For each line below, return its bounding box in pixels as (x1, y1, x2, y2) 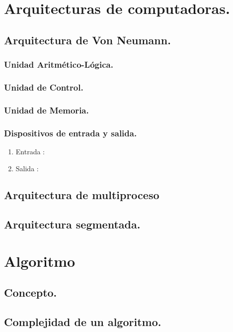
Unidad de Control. (4, 81, 83, 93)
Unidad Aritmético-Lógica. (4, 58, 113, 71)
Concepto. (4, 285, 57, 300)
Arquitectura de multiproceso (4, 187, 159, 203)
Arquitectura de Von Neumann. (4, 32, 171, 47)
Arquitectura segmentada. (4, 217, 141, 232)
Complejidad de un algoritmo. (4, 314, 161, 330)
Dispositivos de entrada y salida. (4, 126, 137, 139)
